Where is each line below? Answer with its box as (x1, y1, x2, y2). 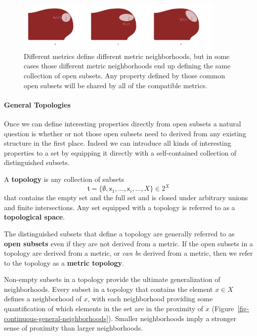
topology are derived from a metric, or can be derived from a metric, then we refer (4, 248, 253, 258)
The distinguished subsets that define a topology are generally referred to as (4, 228, 235, 238)
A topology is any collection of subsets (4, 174, 125, 184)
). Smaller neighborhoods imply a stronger (108, 313, 237, 323)
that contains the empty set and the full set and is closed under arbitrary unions (4, 192, 248, 203)
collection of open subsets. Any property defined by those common (24, 70, 225, 81)
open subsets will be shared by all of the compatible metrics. (24, 80, 208, 90)
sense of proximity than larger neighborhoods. (4, 323, 143, 333)
